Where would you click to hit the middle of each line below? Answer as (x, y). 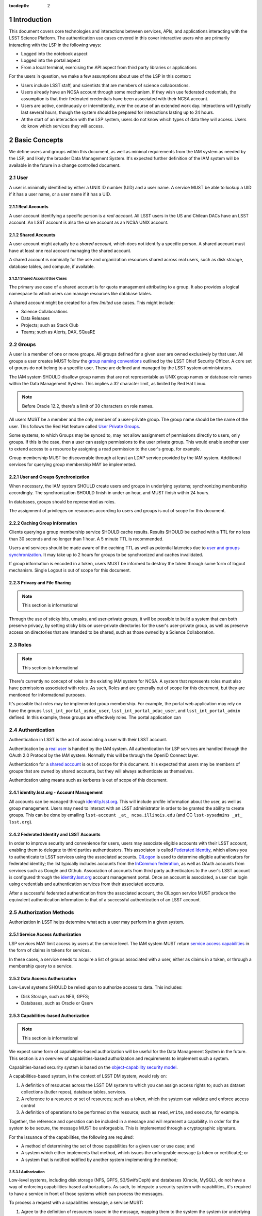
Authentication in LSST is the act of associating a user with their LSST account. (88, 740)
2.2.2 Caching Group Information (43, 523)
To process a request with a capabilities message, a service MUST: (76, 1203)
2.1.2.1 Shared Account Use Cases (38, 279)
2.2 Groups (23, 344)
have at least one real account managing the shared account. (70, 250)
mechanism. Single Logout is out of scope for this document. (70, 570)
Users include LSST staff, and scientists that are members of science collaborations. (106, 85)
